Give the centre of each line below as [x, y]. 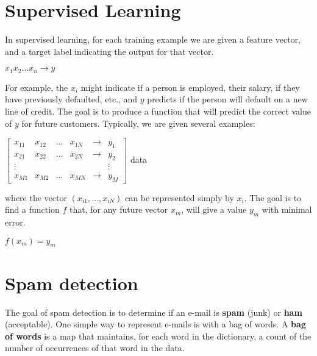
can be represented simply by [180, 197]
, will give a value [214, 209]
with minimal [287, 209]
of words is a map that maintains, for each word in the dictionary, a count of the [158, 336]
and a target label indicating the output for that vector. [109, 51]
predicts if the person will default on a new [227, 99]
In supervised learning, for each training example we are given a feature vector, [153, 39]
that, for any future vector [119, 209]
